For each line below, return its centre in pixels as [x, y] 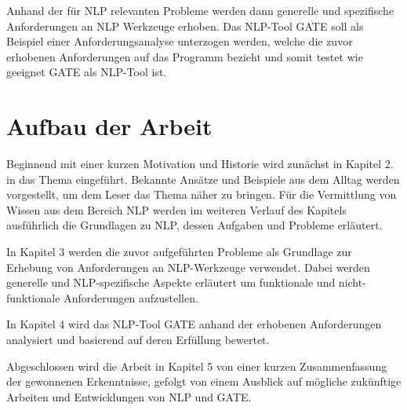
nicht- [352, 282]
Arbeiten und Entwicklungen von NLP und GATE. [129, 396]
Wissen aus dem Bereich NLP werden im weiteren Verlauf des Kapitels [176, 209]
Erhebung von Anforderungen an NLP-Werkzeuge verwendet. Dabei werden [188, 267]
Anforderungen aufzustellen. [131, 297]
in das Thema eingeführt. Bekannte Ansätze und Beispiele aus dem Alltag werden [203, 179]
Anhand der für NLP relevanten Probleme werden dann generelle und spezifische [200, 10]
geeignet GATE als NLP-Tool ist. [87, 72]
